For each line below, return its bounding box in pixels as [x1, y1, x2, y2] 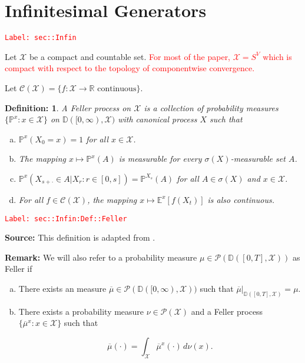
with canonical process [118, 113, 197, 125]
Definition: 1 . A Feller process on [5, 101, 131, 114]
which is [263, 50, 292, 62]
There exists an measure [18, 282, 107, 294]
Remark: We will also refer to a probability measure [5, 251, 197, 263]
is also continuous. [207, 193, 275, 205]
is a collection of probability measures [144, 101, 279, 114]
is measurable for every [118, 152, 202, 165]
